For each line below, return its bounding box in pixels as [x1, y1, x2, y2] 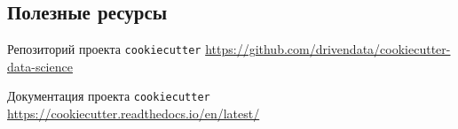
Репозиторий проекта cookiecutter [7, 40, 201, 58]
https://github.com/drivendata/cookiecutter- [205, 40, 451, 58]
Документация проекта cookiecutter [7, 87, 210, 105]
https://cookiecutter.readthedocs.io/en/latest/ [7, 104, 260, 123]
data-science [7, 57, 73, 75]
